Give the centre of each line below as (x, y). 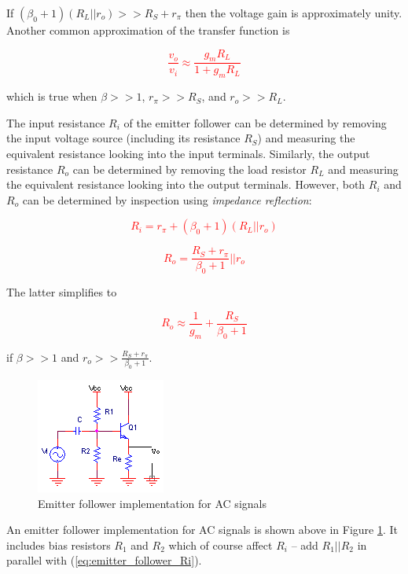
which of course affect (221, 545)
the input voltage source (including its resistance (123, 138)
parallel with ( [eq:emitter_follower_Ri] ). (104, 560)
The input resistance (56, 122)
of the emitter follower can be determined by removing (255, 122)
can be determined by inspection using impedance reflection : (167, 199)
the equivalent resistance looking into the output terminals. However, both (186, 184)
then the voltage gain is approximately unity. (294, 13)
